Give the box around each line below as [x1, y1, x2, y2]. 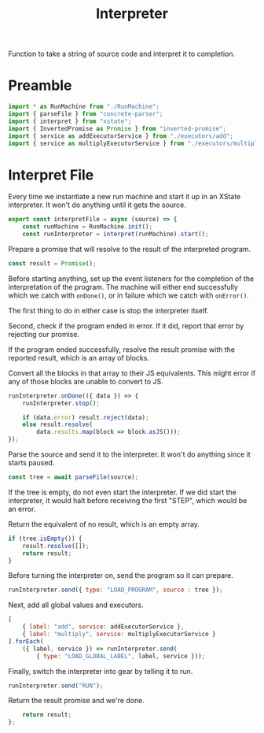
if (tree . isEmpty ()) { [8, 535, 82, 542]
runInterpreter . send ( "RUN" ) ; [8, 682, 104, 690]
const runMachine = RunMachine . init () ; [22, 223, 153, 231]
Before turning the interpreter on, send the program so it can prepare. [8, 571, 233, 580]
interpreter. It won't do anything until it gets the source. [8, 200, 187, 209]
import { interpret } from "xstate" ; [8, 117, 132, 125]
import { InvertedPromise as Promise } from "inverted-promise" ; [8, 124, 226, 132]
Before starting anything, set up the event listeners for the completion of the [8, 273, 255, 283]
